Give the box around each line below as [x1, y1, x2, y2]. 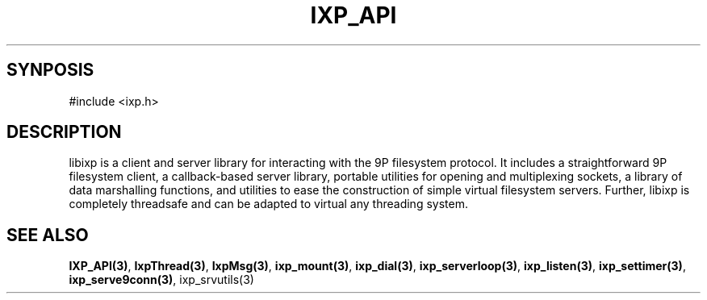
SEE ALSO [6, 224, 89, 245]
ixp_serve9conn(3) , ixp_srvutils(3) [69, 273, 254, 287]
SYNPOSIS [6, 60, 94, 81]
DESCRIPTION [6, 122, 122, 143]
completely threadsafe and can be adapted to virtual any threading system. [69, 197, 468, 211]
